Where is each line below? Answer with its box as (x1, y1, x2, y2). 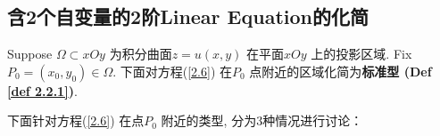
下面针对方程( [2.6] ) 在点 (7, 111, 145, 130)
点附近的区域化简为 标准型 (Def (249, 61, 432, 80)
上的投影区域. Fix (311, 44, 412, 63)
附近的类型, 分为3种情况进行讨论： (161, 111, 363, 130)
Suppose (7, 44, 53, 63)
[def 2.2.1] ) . (7, 81, 78, 100)
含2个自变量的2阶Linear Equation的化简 (7, 3, 369, 30)
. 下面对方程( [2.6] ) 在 (112, 61, 233, 80)
